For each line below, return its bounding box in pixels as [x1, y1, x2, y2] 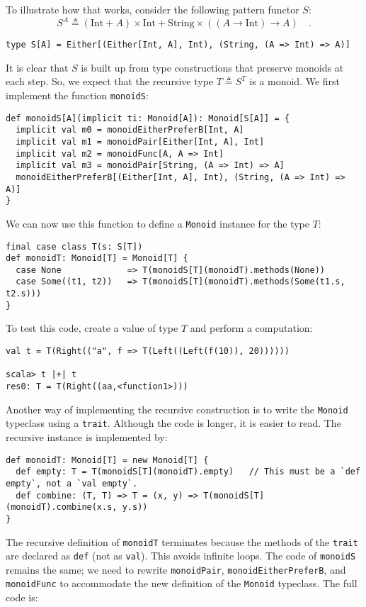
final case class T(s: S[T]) [6, 241, 143, 252]
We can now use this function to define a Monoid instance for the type [6, 216, 309, 230]
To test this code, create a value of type [6, 321, 178, 335]
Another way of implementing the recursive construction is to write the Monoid [6, 401, 348, 416]
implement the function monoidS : [6, 87, 149, 102]
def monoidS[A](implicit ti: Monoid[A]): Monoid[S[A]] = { [6, 113, 290, 123]
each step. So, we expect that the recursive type [6, 74, 214, 89]
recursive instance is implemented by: [6, 429, 168, 444]
